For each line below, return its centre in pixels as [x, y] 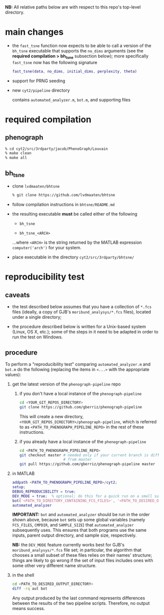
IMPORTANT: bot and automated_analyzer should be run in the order [81, 515]
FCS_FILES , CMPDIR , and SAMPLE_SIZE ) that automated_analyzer [73, 525]
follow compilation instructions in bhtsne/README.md [63, 205]
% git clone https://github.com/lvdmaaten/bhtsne [64, 195]
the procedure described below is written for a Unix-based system [79, 327]
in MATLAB [23, 473]
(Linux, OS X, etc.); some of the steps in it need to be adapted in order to [85, 332]
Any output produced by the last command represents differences [79, 598]
